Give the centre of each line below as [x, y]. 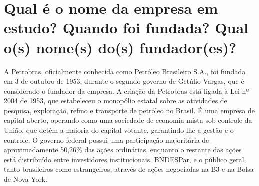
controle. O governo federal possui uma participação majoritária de [107, 140]
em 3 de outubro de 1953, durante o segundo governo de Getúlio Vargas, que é [124, 81]
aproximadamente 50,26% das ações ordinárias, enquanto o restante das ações [123, 150]
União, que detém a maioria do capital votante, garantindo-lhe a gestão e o [119, 130]
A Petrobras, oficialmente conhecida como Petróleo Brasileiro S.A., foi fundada [125, 71]
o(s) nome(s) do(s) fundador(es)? [120, 47]
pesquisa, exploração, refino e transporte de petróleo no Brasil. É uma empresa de [129, 110]
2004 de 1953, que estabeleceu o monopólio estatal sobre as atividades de [116, 101]
